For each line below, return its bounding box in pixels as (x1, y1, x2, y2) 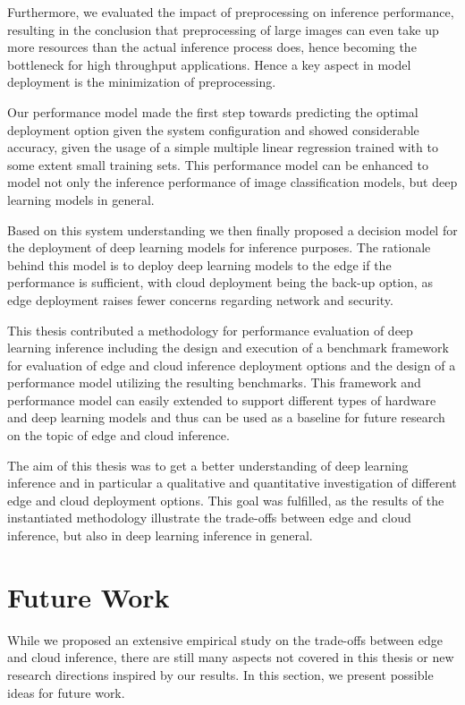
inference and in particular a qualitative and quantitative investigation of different (7, 473, 457, 492)
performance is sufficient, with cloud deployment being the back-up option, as (7, 273, 433, 292)
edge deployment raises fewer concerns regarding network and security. (7, 290, 393, 309)
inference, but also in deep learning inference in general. (7, 526, 313, 545)
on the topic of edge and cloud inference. (7, 426, 230, 445)
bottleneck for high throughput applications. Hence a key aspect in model (7, 55, 411, 73)
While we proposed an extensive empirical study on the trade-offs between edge (7, 630, 443, 649)
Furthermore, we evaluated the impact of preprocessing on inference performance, (7, 3, 454, 21)
